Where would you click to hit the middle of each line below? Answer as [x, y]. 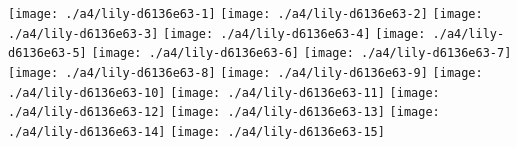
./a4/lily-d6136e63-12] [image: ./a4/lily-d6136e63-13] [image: [224, 112]
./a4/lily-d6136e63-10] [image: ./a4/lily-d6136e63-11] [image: [224, 92]
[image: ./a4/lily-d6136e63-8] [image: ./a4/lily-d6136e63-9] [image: [245, 72]
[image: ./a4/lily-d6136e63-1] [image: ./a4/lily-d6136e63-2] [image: [245, 14]
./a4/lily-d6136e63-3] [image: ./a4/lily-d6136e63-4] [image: [217, 33]
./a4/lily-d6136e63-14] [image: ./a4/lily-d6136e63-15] [196, 131]
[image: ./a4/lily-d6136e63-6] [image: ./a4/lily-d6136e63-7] [301, 53]
